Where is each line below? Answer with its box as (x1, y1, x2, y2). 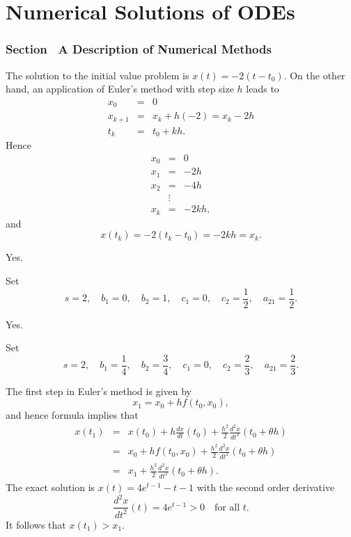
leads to (246, 81, 279, 96)
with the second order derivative (196, 480, 335, 495)
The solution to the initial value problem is (6, 67, 189, 82)
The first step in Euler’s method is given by (6, 383, 192, 398)
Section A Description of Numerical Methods (6, 40, 272, 58)
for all (214, 502, 240, 513)
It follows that (6, 517, 66, 531)
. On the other (283, 67, 345, 82)
